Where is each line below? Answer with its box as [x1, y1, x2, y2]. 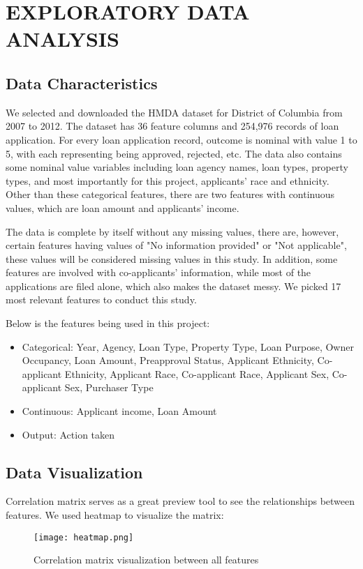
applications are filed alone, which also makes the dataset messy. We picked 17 [6, 278, 341, 293]
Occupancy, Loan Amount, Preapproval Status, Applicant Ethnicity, [22, 353, 314, 367]
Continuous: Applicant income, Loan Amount [22, 404, 217, 418]
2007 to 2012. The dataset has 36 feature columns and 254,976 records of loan [6, 119, 339, 133]
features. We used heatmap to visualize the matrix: [6, 508, 224, 522]
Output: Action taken [22, 427, 115, 441]
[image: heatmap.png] [34, 532, 134, 543]
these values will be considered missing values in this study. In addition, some [6, 251, 338, 266]
